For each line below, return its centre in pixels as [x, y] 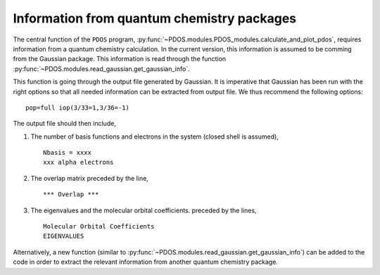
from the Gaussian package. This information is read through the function [120, 59]
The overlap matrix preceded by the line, [90, 178]
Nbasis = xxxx [67, 153]
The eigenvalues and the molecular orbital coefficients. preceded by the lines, [144, 210]
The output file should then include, [64, 124]
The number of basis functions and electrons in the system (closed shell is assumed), [155, 136]
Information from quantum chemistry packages [155, 18]
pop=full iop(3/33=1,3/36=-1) [78, 108]
